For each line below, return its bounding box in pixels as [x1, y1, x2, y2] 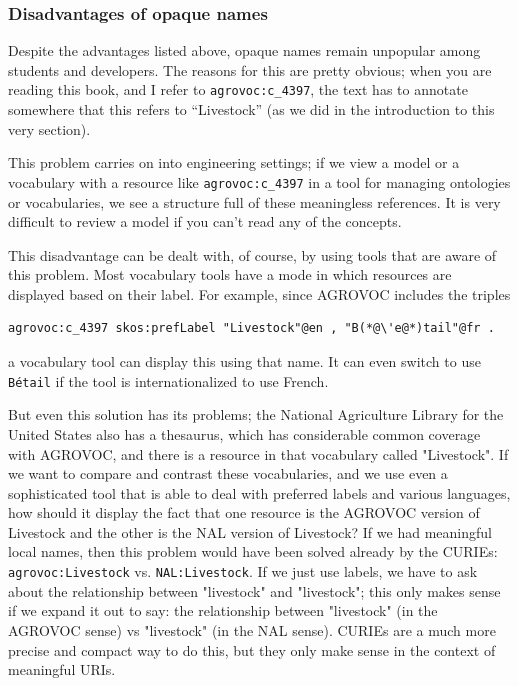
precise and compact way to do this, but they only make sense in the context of [8, 639, 496, 660]
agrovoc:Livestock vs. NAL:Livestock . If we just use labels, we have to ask [8, 561, 478, 582]
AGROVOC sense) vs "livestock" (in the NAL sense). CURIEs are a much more [8, 619, 496, 640]
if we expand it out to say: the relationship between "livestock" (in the [8, 600, 438, 621]
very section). [8, 118, 91, 139]
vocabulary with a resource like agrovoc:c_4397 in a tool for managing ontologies [8, 171, 511, 192]
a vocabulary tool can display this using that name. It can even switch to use [8, 351, 481, 372]
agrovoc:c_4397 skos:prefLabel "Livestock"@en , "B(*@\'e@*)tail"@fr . [8, 321, 495, 336]
